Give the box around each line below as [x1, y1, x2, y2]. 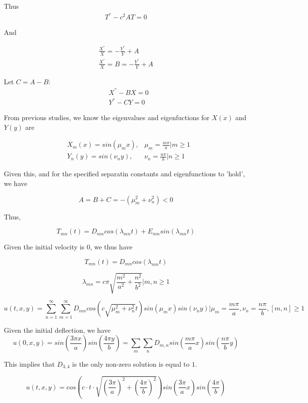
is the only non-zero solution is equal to [72, 358, 190, 369]
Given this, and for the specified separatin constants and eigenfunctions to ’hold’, [4, 169, 245, 179]
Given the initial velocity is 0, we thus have [4, 242, 133, 252]
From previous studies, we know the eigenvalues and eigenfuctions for [4, 112, 210, 123]
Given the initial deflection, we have [4, 325, 111, 335]
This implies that [4, 358, 55, 369]
